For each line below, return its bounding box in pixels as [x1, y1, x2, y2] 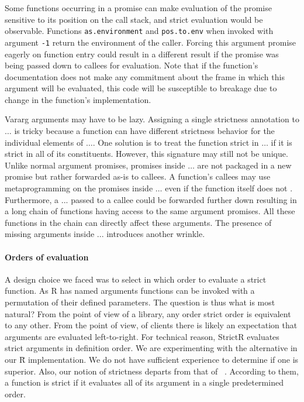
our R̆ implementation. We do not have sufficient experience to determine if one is [5, 353, 299, 365]
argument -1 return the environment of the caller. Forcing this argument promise [5, 36, 296, 48]
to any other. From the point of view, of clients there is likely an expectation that [5, 319, 298, 331]
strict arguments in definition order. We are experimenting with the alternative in [5, 342, 298, 354]
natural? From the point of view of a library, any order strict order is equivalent [5, 307, 291, 319]
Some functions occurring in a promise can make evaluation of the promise [5, 2, 272, 13]
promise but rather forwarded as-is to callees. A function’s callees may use [5, 170, 271, 183]
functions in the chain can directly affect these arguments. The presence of [5, 216, 272, 228]
